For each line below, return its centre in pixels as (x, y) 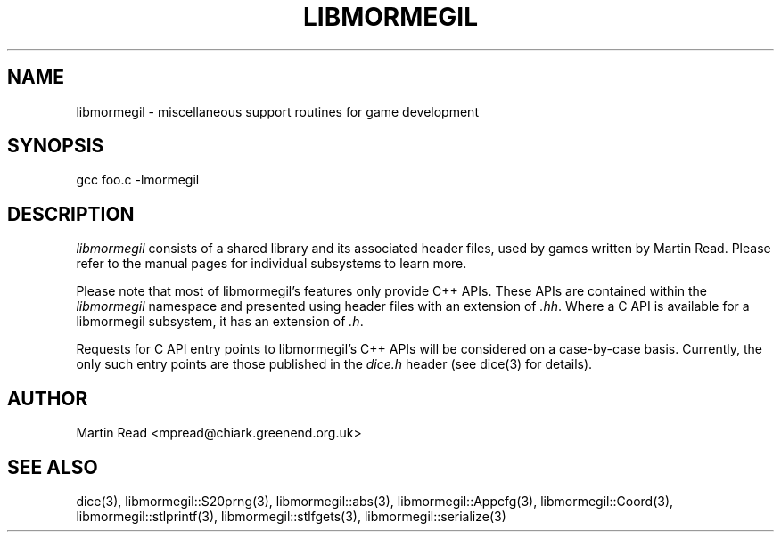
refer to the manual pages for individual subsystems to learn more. (271, 264)
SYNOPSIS (56, 146)
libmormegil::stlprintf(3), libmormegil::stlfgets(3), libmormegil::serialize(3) (291, 516)
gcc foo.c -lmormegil (138, 180)
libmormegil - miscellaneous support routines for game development (277, 111)
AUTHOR (48, 398)
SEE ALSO (53, 467)
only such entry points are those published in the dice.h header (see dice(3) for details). (334, 364)
